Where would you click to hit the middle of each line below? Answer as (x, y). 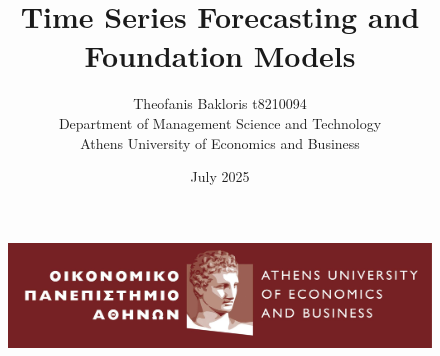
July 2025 (220, 176)
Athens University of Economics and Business (220, 142)
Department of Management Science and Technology (220, 122)
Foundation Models (220, 55)
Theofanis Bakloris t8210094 (220, 103)
